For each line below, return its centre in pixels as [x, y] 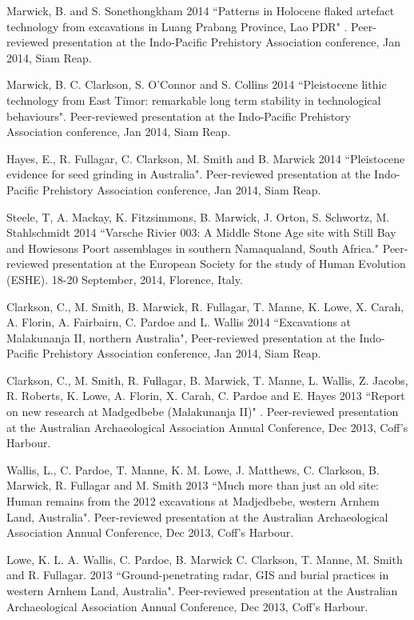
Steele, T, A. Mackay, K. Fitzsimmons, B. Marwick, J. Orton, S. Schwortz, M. [198, 216]
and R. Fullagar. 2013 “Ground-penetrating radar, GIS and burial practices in [198, 575]
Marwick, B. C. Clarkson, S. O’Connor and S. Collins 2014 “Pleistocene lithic [197, 84]
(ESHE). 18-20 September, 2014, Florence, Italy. [125, 279]
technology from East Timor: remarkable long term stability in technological [194, 100]
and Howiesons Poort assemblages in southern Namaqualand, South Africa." [193, 248]
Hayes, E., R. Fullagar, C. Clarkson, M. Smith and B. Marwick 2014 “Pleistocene [206, 158]
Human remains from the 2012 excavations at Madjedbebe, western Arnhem [193, 501]
